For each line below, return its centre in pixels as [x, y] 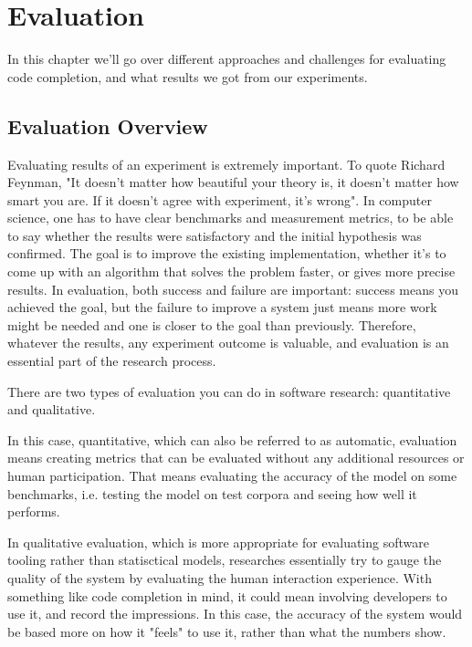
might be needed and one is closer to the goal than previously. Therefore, [212, 324]
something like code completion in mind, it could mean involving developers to [227, 595]
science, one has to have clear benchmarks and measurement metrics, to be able [231, 218]
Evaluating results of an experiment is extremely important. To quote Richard [226, 164]
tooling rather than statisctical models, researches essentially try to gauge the [225, 560]
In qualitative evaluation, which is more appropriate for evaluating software [218, 542]
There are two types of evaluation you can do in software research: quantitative [229, 391]
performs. [34, 511]
